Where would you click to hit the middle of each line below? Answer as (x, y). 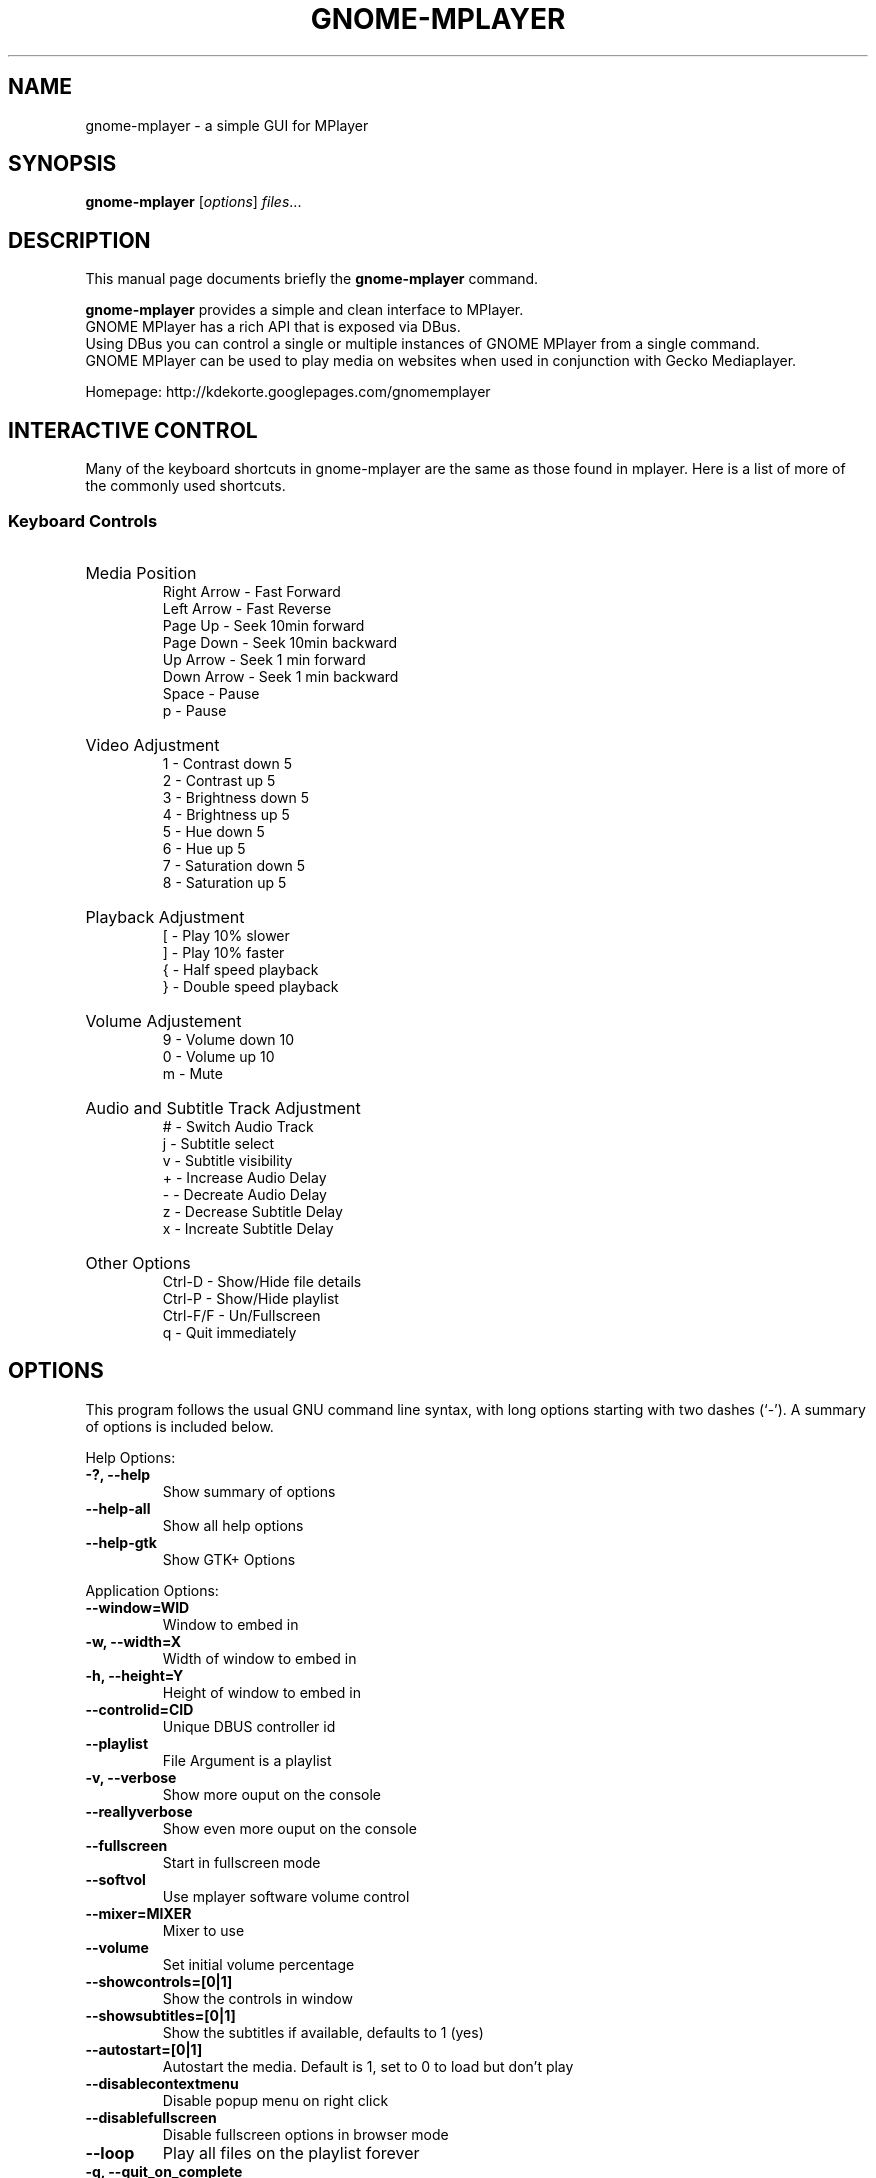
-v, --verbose (131, 1777)
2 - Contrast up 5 (219, 780)
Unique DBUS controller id (249, 1726)
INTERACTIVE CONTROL (133, 430)
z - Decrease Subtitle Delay (252, 1211)
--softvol (115, 1879)
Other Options (138, 1262)
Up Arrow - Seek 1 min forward (264, 659)
